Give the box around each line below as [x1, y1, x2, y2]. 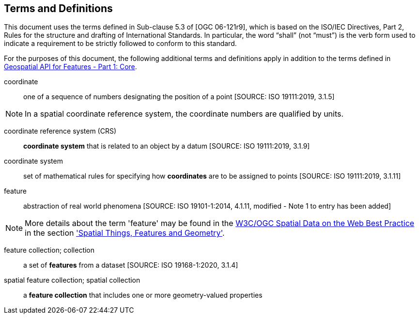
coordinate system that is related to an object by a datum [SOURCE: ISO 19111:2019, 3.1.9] [23, 142, 310, 151]
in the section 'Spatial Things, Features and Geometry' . [25, 228, 225, 238]
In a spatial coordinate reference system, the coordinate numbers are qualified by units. [25, 109, 344, 119]
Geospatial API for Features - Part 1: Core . [4, 62, 137, 71]
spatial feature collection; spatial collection [4, 276, 140, 285]
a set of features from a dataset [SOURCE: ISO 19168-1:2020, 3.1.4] [23, 261, 238, 270]
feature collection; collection [4, 246, 95, 255]
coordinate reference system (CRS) [4, 127, 117, 136]
